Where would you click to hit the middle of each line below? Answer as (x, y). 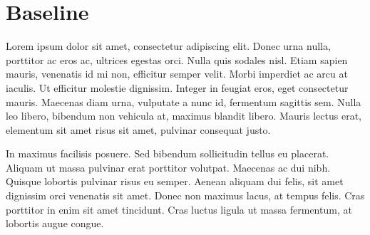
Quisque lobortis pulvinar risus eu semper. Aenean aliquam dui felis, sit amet (175, 181)
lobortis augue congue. (55, 223)
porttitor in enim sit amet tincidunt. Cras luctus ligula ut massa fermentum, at (179, 209)
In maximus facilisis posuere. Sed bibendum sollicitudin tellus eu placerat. (168, 153)
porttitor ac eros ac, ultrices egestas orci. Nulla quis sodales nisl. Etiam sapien (177, 59)
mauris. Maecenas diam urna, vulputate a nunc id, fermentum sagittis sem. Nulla (184, 101)
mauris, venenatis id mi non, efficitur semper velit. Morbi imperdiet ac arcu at (177, 74)
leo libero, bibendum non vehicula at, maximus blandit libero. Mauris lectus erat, (184, 116)
